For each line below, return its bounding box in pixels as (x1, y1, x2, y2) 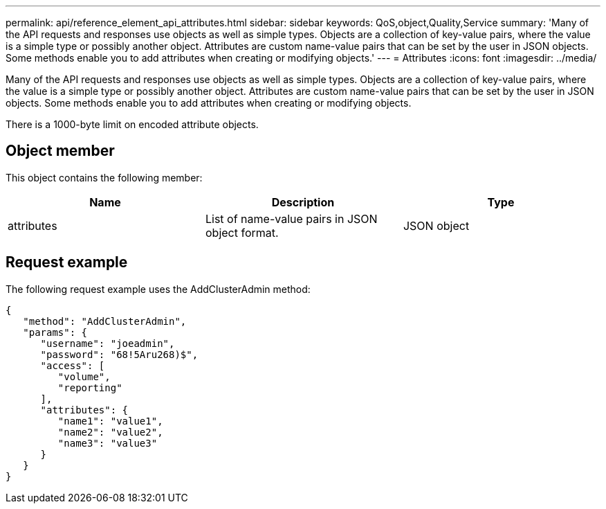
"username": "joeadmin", (40, 337, 175, 349)
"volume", (57, 370, 111, 382)
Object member (6, 142, 115, 160)
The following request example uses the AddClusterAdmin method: (6, 283, 311, 295)
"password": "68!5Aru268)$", (40, 348, 199, 360)
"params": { (23, 326, 88, 338)
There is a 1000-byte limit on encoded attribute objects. (6, 118, 259, 130)
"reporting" (57, 382, 122, 393)
